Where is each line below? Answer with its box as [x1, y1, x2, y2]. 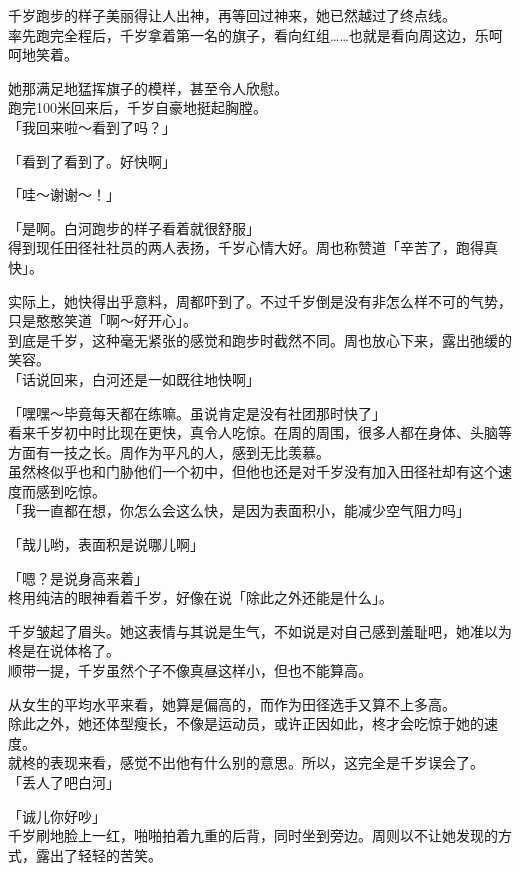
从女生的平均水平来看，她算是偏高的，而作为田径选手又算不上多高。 [8, 693, 456, 714]
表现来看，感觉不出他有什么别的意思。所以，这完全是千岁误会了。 [49, 752, 484, 773]
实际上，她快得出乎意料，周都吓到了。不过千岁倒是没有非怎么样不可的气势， [8, 290, 512, 311]
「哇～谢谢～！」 [8, 184, 120, 205]
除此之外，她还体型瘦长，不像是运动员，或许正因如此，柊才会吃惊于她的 [8, 713, 484, 734]
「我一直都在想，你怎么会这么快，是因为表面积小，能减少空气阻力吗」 [8, 500, 470, 521]
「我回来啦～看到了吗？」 [8, 116, 176, 137]
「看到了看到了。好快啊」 [8, 150, 176, 171]
